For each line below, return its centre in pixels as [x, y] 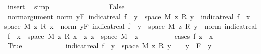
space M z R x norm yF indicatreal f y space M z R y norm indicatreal [131, 26]
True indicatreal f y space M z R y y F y [110, 46]
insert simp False [66, 6]
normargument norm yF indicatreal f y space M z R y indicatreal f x [129, 16]
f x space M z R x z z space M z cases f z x [110, 36]
